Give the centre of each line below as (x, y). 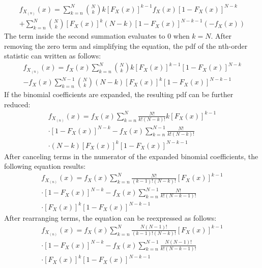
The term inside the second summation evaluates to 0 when (97, 36)
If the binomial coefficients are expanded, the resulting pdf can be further (119, 94)
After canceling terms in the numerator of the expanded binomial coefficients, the (131, 156)
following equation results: (45, 166)
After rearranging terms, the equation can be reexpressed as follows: (110, 217)
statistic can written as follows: (53, 56)
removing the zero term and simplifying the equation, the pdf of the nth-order (126, 46)
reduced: (17, 104)
